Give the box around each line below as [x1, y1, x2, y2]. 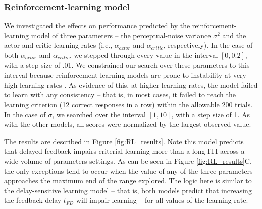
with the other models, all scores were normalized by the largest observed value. [4, 119, 251, 129]
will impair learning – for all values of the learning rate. [76, 195, 248, 205]
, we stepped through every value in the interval [69, 50, 218, 60]
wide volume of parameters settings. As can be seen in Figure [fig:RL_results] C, [4, 155, 252, 166]
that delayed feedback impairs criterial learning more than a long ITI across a [4, 146, 245, 156]
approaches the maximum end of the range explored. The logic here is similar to [4, 175, 252, 186]
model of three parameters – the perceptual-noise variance [31, 30, 211, 40]
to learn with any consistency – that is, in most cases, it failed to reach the [4, 89, 236, 100]
